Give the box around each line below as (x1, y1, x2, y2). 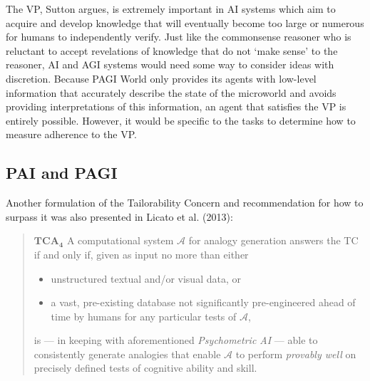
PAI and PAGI (6, 162, 118, 184)
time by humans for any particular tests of (51, 308, 237, 323)
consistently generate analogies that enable (34, 346, 221, 361)
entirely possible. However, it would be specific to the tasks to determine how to (6, 113, 356, 127)
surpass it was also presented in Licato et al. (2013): (6, 209, 233, 224)
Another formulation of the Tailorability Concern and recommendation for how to (6, 195, 364, 210)
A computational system (66, 233, 174, 248)
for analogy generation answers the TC (188, 233, 359, 248)
